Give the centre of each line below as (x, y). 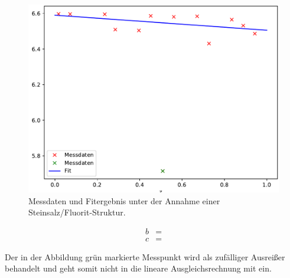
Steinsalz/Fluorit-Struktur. (77, 212)
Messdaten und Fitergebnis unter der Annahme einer (124, 200)
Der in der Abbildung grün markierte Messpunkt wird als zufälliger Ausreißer (145, 256)
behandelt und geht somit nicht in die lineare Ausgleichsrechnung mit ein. (138, 268)
